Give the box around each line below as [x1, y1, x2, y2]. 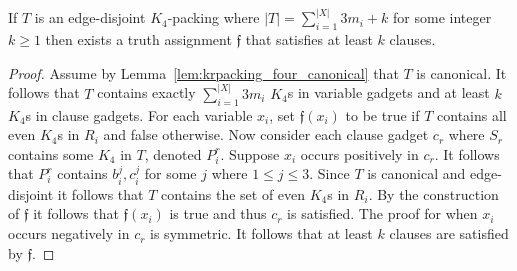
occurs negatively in [8, 223, 130, 244]
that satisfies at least [245, 29, 373, 50]
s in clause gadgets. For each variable [25, 104, 253, 125]
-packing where [167, 7, 260, 28]
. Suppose [220, 143, 280, 164]
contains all [437, 104, 507, 125]
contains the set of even [161, 183, 306, 204]
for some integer [393, 7, 492, 28]
